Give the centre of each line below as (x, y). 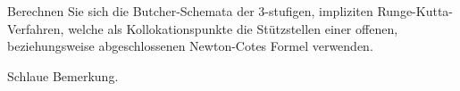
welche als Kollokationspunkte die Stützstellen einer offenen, (233, 28)
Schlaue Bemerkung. (63, 75)
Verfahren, (36, 28)
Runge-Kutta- (415, 11)
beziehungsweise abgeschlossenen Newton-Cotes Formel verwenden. (190, 46)
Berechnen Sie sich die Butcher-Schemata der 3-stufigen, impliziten (190, 11)
